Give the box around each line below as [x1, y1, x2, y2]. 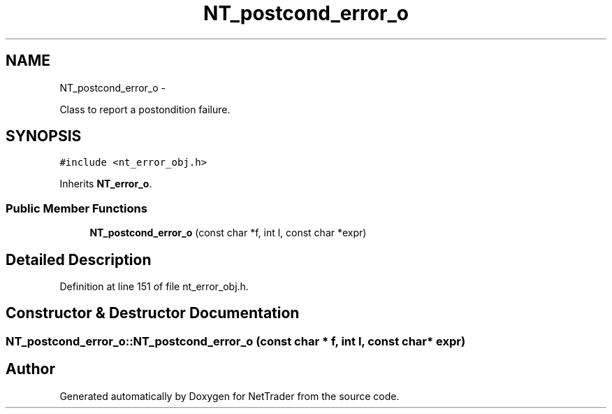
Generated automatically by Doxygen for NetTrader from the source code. [59, 390, 400, 402]
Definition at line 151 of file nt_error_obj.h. [59, 280, 249, 293]
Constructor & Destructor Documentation [6, 304, 300, 322]
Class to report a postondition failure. [59, 103, 231, 115]
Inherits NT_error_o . [59, 178, 152, 190]
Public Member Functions [6, 201, 147, 215]
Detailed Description [6, 250, 152, 269]
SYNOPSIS [6, 127, 82, 145]
